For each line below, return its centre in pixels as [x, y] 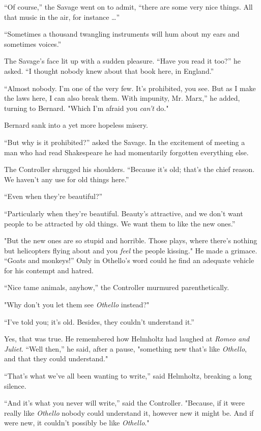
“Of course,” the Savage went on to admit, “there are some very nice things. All [128, 7]
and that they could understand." [56, 358]
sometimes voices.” [33, 44]
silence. [15, 385]
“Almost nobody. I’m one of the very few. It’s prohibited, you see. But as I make [130, 88]
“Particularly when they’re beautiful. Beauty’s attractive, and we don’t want [124, 213]
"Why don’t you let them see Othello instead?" [77, 305]
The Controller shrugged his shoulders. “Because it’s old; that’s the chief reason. [129, 169]
